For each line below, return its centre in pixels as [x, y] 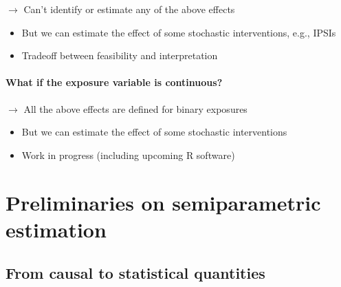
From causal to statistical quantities [135, 273]
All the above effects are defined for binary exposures [135, 108]
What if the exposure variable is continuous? [114, 82]
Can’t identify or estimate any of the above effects [129, 9]
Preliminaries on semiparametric [163, 202]
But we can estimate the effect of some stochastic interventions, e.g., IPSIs [179, 32]
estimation [56, 229]
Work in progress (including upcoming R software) [128, 155]
